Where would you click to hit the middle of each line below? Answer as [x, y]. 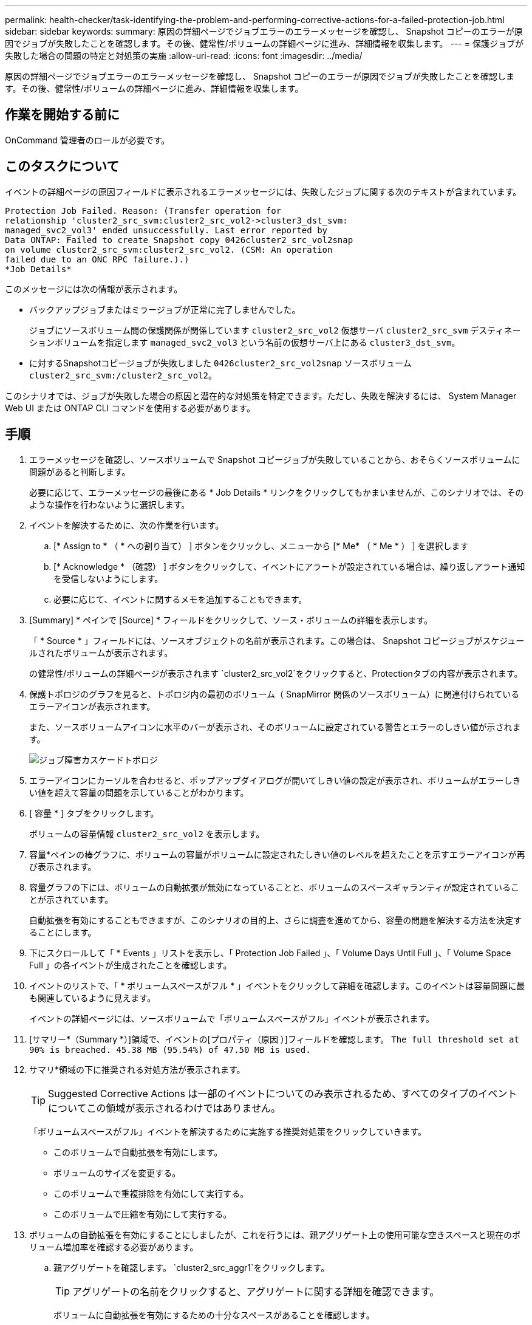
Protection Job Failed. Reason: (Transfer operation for [143, 211]
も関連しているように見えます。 [93, 998]
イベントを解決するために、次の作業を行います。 [127, 525]
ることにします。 [63, 932]
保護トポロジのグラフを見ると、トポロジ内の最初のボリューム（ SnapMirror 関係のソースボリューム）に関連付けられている [275, 694]
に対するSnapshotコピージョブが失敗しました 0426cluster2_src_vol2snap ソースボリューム [220, 363]
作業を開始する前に [62, 115]
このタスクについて [62, 166]
